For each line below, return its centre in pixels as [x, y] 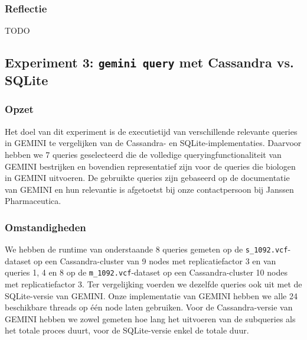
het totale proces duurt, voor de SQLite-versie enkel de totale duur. [127, 330]
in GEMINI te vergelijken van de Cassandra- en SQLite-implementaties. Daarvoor [153, 143]
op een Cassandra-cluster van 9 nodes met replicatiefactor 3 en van [155, 260]
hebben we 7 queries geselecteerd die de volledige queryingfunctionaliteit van [143, 154]
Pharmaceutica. [33, 201]
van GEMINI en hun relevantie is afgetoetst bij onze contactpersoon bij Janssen [149, 189]
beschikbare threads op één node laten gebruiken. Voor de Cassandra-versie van [149, 307]
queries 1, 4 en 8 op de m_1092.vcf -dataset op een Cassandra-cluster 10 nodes [146, 272]
